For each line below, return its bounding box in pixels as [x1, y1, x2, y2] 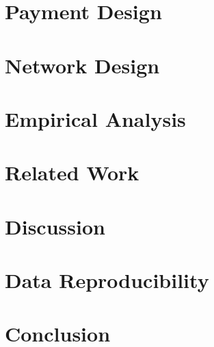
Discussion [5, 212, 105, 240]
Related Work [5, 158, 139, 187]
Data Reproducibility [5, 266, 209, 294]
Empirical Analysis [5, 104, 186, 132]
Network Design [5, 51, 160, 79]
